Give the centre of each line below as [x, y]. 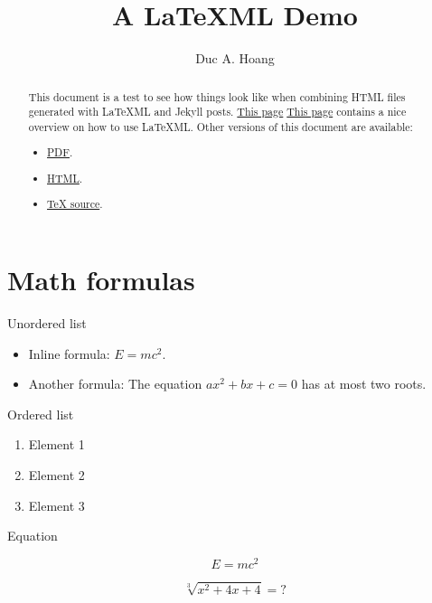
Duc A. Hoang [235, 58]
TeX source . [75, 204]
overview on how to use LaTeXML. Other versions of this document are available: [221, 126]
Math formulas [101, 280]
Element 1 [56, 444]
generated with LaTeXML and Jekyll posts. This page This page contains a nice [217, 112]
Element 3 [56, 505]
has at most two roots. [364, 384]
